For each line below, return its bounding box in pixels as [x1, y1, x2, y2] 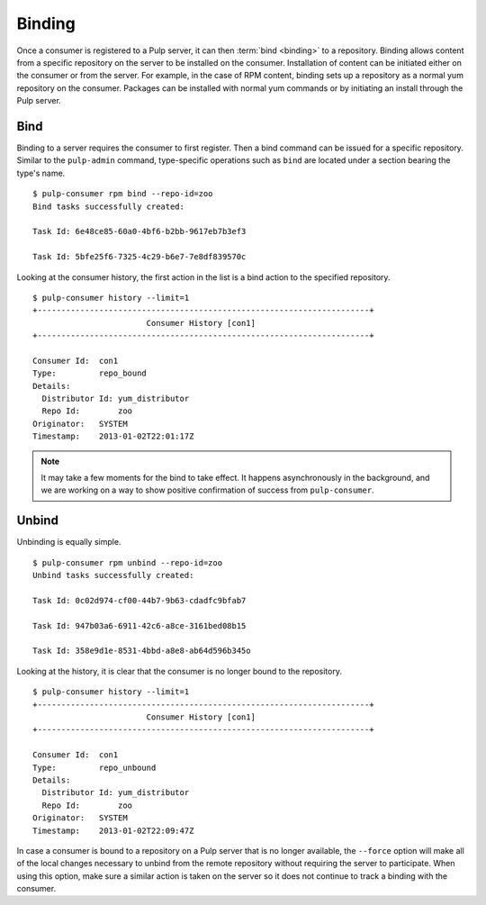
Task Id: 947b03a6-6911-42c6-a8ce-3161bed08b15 [32, 620, 247, 630]
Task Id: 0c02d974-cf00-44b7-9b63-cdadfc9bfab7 [32, 595, 247, 605]
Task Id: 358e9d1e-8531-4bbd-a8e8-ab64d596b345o [32, 646, 251, 656]
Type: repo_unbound [32, 762, 157, 773]
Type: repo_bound [32, 368, 148, 378]
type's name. [16, 167, 66, 178]
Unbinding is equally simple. [16, 537, 121, 548]
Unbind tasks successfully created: [32, 570, 194, 581]
